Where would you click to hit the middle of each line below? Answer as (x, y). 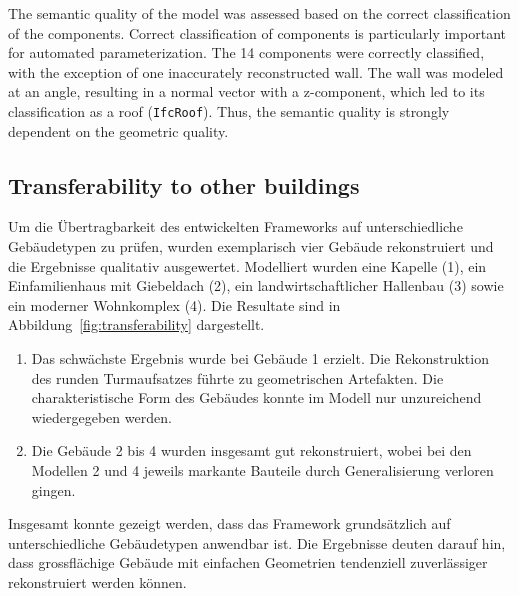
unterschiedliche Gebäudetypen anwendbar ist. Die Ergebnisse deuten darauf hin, (257, 542)
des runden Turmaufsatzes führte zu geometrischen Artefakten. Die (237, 377)
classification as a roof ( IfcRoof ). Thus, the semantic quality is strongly (229, 110)
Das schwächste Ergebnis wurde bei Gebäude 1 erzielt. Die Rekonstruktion (260, 357)
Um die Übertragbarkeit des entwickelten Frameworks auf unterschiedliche (235, 226)
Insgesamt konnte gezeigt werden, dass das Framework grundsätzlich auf (229, 523)
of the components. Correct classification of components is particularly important (257, 32)
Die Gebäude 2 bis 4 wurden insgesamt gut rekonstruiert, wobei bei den (251, 450)
